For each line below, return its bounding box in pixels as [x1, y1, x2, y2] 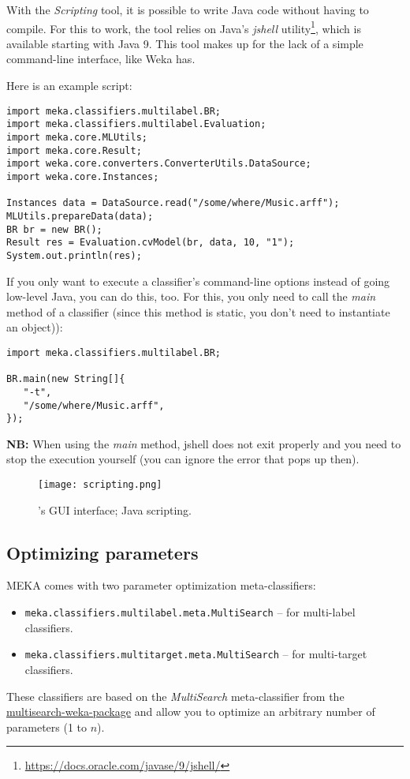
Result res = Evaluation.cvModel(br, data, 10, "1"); [6, 237, 295, 249]
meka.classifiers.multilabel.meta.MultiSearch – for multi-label [24, 604, 356, 620]
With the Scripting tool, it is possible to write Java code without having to [6, 2, 369, 17]
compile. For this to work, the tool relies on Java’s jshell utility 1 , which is [6, 17, 361, 36]
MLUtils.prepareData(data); [6, 210, 154, 222]
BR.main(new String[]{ [6, 373, 125, 385]
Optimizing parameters [6, 540, 199, 564]
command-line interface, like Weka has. [6, 51, 196, 67]
